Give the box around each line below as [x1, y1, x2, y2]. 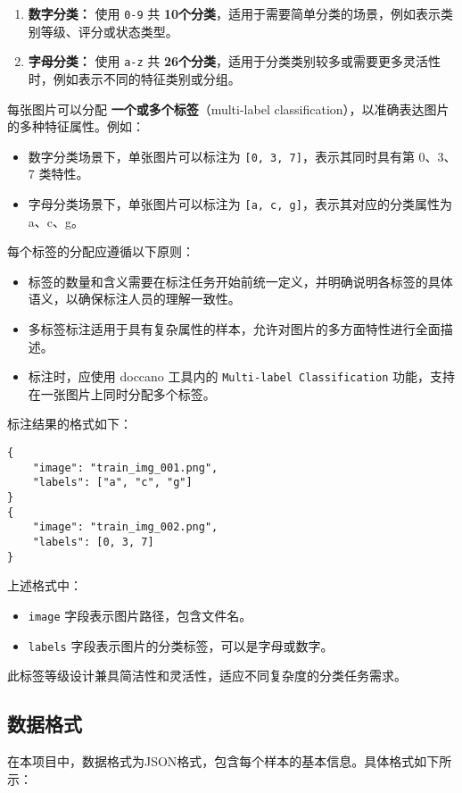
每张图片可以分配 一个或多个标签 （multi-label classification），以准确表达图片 [7, 99, 450, 118]
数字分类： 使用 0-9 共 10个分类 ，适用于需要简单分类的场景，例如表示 [28, 4, 441, 22]
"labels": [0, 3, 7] [32, 535, 154, 548]
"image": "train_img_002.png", [32, 521, 219, 534]
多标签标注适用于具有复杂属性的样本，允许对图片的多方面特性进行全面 [28, 319, 441, 338]
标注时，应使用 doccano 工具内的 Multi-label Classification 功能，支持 [28, 367, 455, 386]
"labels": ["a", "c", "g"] [32, 476, 193, 489]
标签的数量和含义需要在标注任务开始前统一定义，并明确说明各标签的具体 [28, 271, 453, 290]
